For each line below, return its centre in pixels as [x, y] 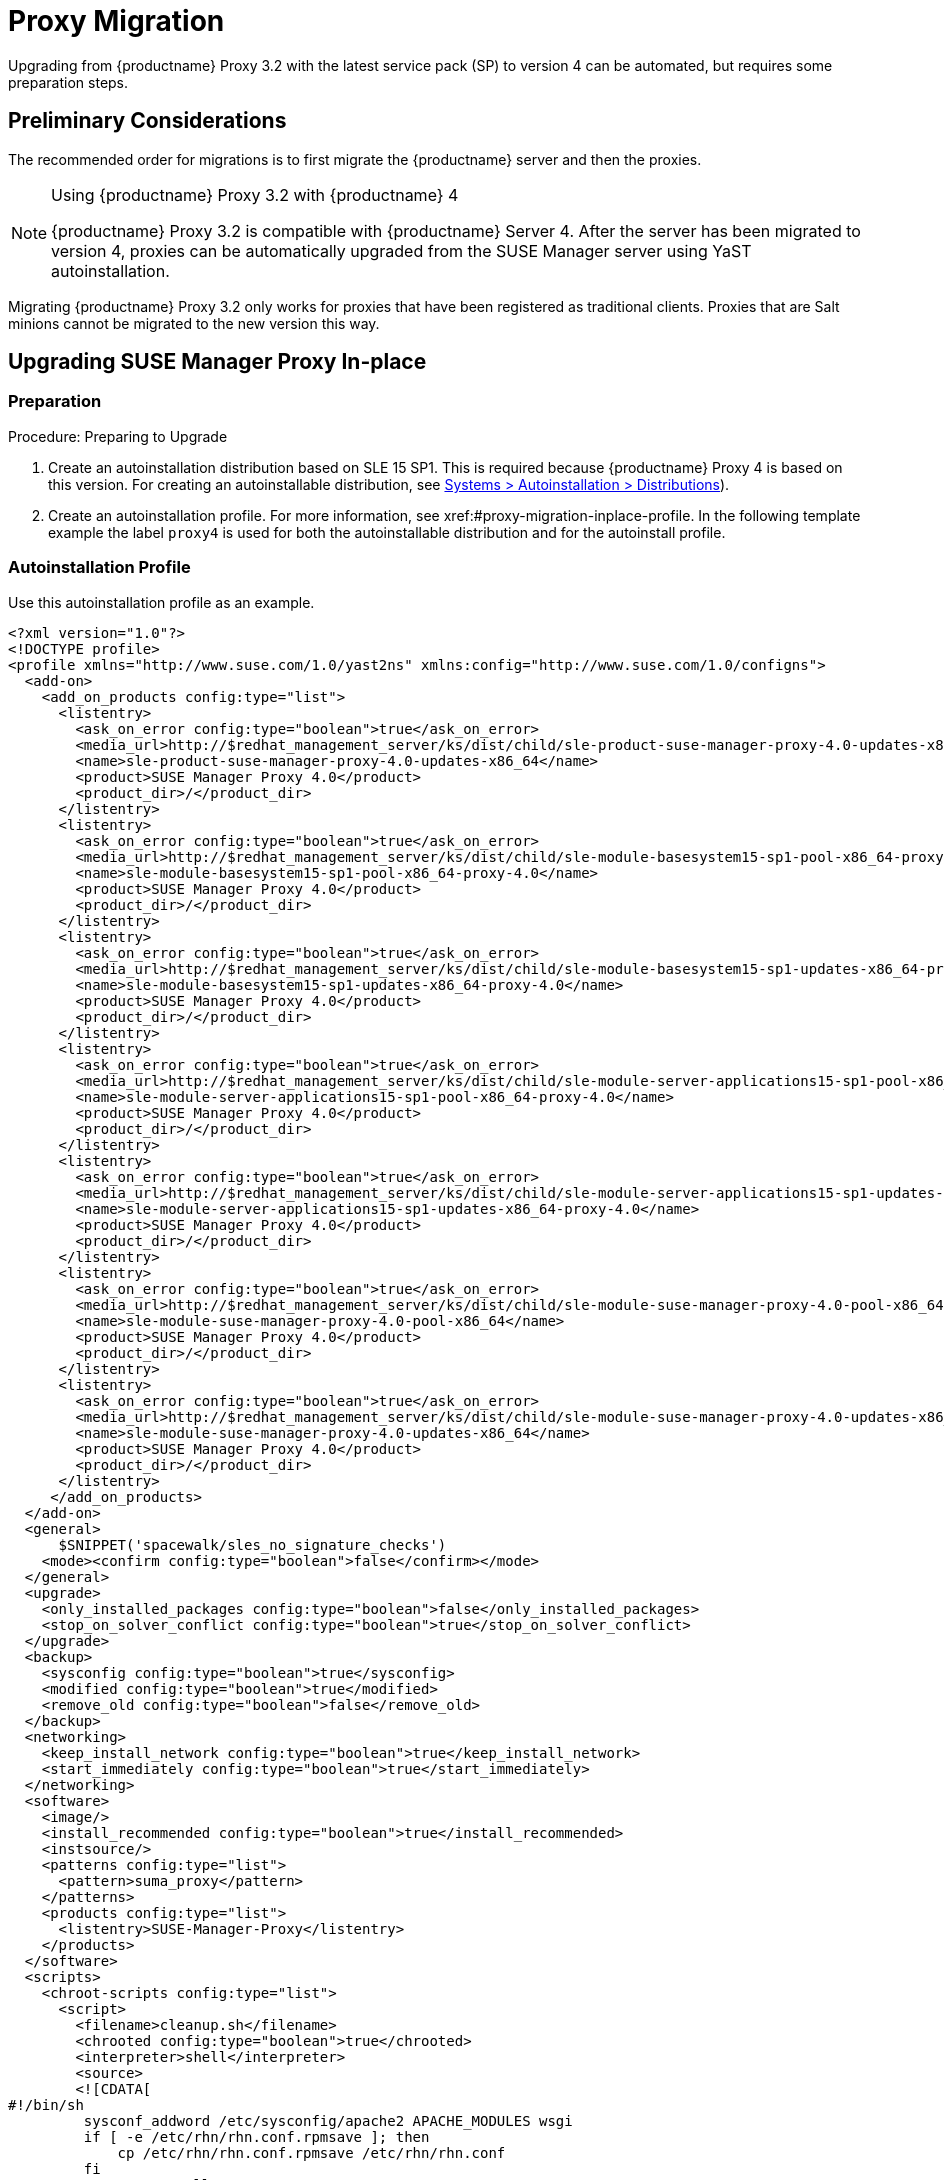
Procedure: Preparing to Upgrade [118, 436]
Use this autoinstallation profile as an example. [161, 602]
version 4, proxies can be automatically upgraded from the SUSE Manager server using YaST [401, 250]
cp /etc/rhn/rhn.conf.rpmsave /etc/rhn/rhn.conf [311, 2152]
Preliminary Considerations [147, 121]
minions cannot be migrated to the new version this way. [194, 323]
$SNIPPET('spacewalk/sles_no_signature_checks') [252, 1544]
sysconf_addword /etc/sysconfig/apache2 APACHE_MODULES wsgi [328, 2120]
